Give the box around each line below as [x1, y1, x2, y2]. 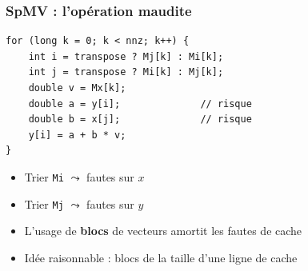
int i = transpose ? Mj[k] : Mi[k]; [28, 50, 224, 62]
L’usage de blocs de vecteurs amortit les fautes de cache [24, 222, 302, 239]
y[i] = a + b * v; [28, 129, 126, 141]
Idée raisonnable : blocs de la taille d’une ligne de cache [24, 249, 298, 265]
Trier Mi [24, 168, 64, 185]
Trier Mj [24, 195, 64, 212]
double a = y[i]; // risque [28, 98, 252, 110]
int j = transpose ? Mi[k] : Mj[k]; [28, 66, 224, 78]
